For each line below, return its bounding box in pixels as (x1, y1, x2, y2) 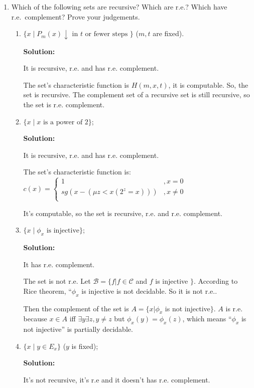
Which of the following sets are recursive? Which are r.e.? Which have (11, 2, 227, 12)
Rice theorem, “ (23, 285, 72, 296)
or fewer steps (85, 31, 128, 38)
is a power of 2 (43, 118, 88, 126)
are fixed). (153, 28, 184, 39)
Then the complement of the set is (23, 303, 129, 313)
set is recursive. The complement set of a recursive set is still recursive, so (23, 89, 250, 100)
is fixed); (71, 340, 98, 351)
